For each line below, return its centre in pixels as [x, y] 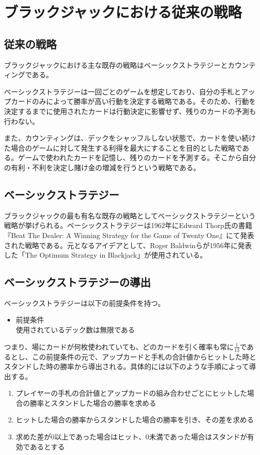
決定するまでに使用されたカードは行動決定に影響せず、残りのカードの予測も [130, 111]
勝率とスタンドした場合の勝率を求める [93, 403]
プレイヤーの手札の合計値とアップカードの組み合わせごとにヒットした [132, 393]
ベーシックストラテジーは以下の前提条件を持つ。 [84, 303]
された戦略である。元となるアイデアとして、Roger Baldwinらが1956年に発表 [128, 245]
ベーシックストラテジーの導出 [77, 282]
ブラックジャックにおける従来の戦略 [123, 12]
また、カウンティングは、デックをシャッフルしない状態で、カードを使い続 [126, 138]
